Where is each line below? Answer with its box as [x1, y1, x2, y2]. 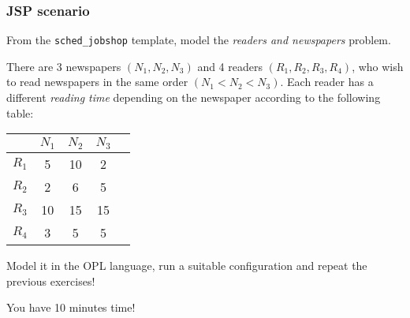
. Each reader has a [280, 73, 374, 90]
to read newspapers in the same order [6, 73, 188, 90]
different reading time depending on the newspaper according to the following [6, 89, 381, 106]
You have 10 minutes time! [6, 299, 136, 316]
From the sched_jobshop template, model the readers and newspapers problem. [6, 32, 391, 48]
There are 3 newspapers [6, 58, 121, 74]
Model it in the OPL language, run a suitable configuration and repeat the [6, 257, 367, 274]
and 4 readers [197, 58, 263, 74]
